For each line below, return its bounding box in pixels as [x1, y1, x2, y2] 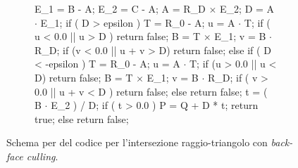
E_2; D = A [220, 1, 275, 15]
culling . [26, 148, 58, 163]
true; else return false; [35, 111, 129, 126]
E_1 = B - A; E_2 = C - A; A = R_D [35, 1, 206, 15]
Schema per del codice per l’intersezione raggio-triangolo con [6, 135, 268, 150]
